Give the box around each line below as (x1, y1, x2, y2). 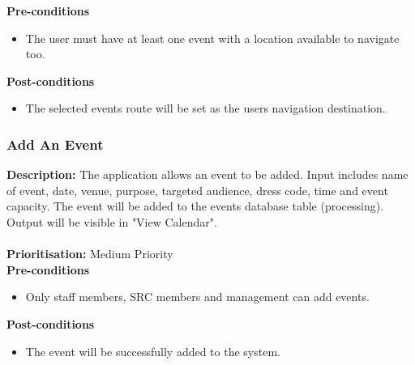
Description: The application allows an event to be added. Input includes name (6, 166, 409, 183)
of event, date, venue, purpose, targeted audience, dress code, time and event (6, 181, 388, 198)
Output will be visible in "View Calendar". (6, 213, 217, 230)
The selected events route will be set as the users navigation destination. (25, 100, 386, 117)
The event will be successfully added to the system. (25, 342, 280, 359)
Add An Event (6, 134, 104, 154)
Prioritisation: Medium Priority (6, 245, 173, 262)
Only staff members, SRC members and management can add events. (25, 288, 370, 305)
